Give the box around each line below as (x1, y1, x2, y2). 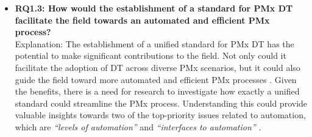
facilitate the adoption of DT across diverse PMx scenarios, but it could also (15, 61, 300, 73)
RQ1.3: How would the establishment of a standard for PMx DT (15, 2, 293, 14)
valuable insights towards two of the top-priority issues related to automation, (15, 109, 306, 121)
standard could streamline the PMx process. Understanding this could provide (15, 96, 308, 109)
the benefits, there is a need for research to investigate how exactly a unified (15, 85, 300, 98)
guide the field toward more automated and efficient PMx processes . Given (15, 73, 297, 85)
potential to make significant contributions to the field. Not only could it (15, 49, 286, 62)
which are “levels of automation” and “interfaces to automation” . (15, 120, 261, 133)
